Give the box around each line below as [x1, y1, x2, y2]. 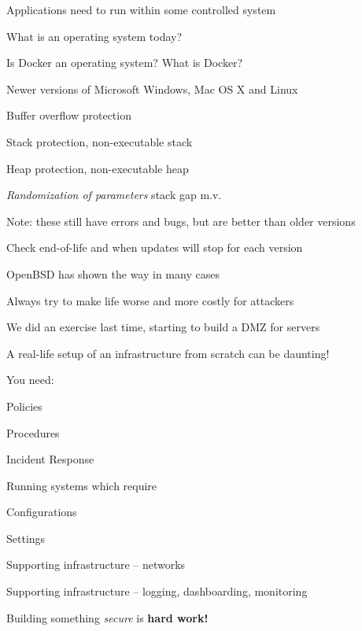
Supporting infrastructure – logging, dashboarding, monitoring [6, 583, 308, 600]
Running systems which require [6, 477, 157, 493]
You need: [6, 371, 54, 388]
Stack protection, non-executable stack [6, 133, 193, 149]
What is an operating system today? [6, 28, 183, 44]
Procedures [6, 424, 60, 441]
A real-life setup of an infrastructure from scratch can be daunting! [6, 345, 330, 361]
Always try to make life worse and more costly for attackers [6, 292, 294, 308]
